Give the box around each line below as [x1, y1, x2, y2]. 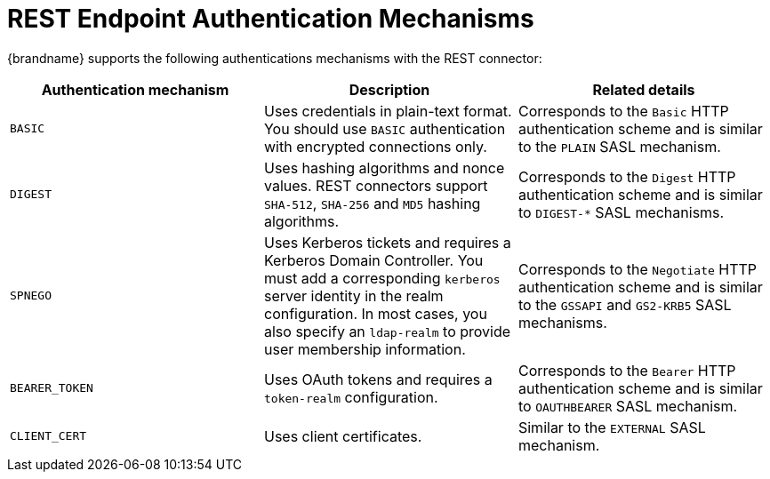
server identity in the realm [263, 286, 444, 305]
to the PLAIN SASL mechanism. [517, 137, 721, 156]
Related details [592, 80, 695, 99]
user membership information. [263, 339, 466, 358]
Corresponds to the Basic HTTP [517, 101, 729, 120]
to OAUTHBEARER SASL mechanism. [517, 396, 738, 415]
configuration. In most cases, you [263, 304, 487, 323]
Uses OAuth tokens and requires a [263, 370, 493, 388]
